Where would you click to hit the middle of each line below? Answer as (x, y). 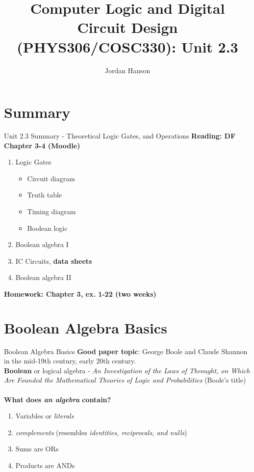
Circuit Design (127, 27)
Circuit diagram (51, 178)
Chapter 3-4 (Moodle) (42, 145)
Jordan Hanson (127, 70)
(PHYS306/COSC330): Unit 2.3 (127, 46)
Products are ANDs (45, 465)
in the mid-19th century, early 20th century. (70, 361)
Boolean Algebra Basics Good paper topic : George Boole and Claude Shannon (126, 351)
